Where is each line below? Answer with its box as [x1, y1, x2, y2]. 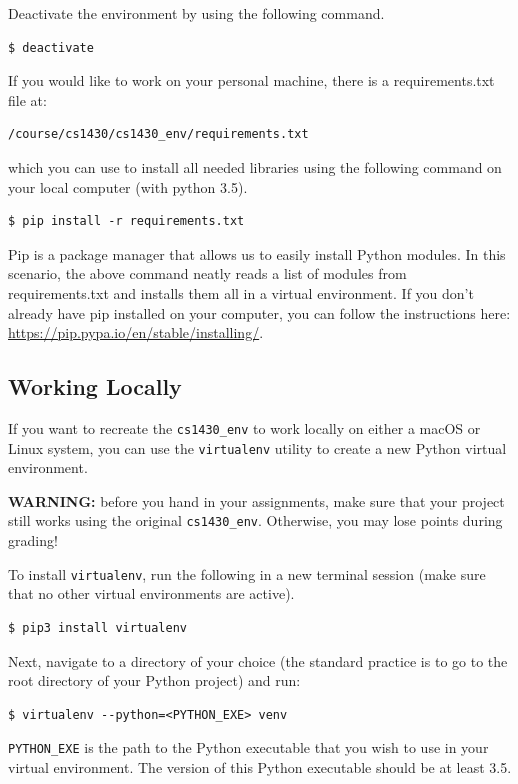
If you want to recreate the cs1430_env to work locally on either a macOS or [8, 417, 481, 438]
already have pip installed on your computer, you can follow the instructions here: [8, 302, 511, 323]
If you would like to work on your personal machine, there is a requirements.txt [8, 70, 495, 91]
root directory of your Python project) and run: [8, 670, 301, 691]
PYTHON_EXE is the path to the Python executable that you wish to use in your [8, 737, 489, 758]
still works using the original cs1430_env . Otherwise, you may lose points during [8, 510, 503, 531]
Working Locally [8, 371, 182, 402]
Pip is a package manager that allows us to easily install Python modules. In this [8, 243, 506, 264]
